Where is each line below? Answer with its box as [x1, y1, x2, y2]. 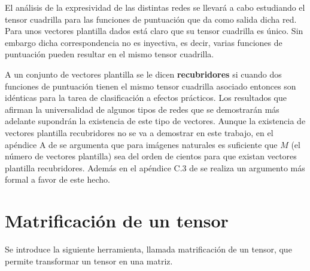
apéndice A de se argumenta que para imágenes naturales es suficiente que [5, 138, 278, 150]
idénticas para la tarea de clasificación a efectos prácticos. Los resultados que [5, 91, 287, 104]
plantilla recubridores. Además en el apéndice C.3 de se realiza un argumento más [5, 161, 305, 174]
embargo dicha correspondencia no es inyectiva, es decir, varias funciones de [5, 36, 282, 48]
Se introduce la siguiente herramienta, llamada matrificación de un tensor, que [5, 243, 292, 255]
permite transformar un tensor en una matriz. [5, 254, 173, 267]
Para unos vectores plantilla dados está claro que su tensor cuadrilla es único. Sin [5, 24, 303, 37]
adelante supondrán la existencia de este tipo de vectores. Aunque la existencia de [5, 115, 306, 127]
